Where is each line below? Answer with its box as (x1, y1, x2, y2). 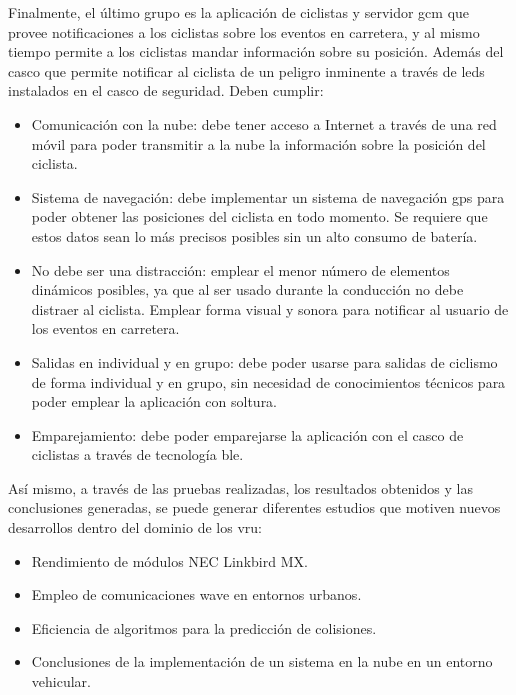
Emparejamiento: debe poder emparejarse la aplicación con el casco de (31, 424, 464, 445)
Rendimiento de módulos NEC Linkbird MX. (31, 550, 308, 571)
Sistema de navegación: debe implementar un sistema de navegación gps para (31, 186, 505, 207)
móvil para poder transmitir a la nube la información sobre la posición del (31, 133, 486, 154)
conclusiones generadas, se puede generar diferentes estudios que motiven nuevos (8, 497, 501, 518)
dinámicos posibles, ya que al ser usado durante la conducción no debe (31, 279, 464, 300)
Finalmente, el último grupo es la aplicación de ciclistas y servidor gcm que (8, 2, 470, 22)
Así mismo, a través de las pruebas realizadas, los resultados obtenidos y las (8, 477, 473, 498)
